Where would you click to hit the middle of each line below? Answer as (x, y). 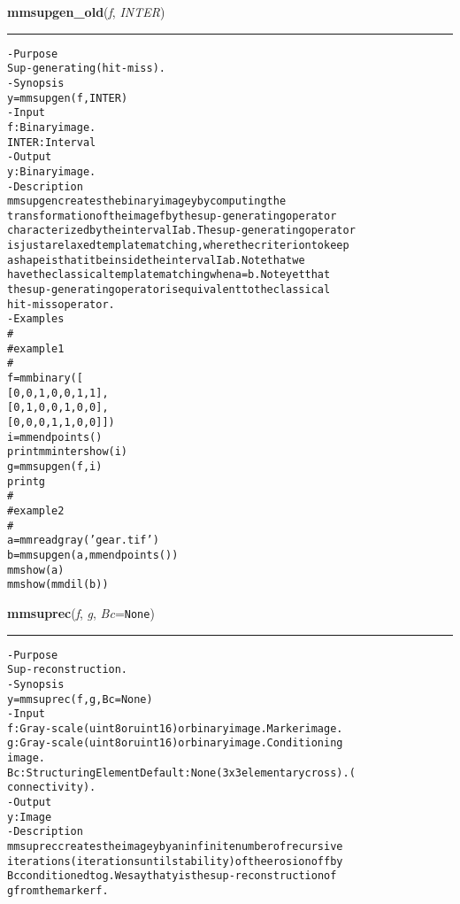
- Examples (36, 319)
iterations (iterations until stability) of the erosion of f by (175, 861)
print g (26, 481)
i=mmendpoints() (55, 437)
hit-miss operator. (61, 304)
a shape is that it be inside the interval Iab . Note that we (156, 260)
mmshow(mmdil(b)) (58, 585)
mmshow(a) (36, 570)
